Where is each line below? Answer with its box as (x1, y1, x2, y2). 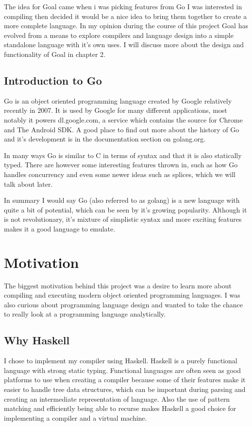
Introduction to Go (4, 72, 102, 88)
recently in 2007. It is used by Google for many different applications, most (4, 105, 227, 115)
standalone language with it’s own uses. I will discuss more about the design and (4, 39, 244, 50)
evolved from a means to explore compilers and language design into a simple (4, 30, 234, 40)
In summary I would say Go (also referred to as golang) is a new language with (4, 195, 240, 205)
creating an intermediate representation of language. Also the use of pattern (4, 393, 230, 404)
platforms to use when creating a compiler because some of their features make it (4, 374, 246, 385)
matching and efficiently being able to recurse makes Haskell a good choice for (4, 403, 236, 413)
